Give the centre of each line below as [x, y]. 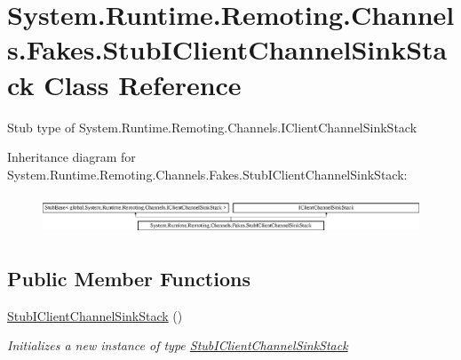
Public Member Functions [129, 278]
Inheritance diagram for [72, 157]
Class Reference [143, 84]
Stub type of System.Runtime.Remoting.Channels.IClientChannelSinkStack [212, 127]
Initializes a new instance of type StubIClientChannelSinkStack [178, 345]
